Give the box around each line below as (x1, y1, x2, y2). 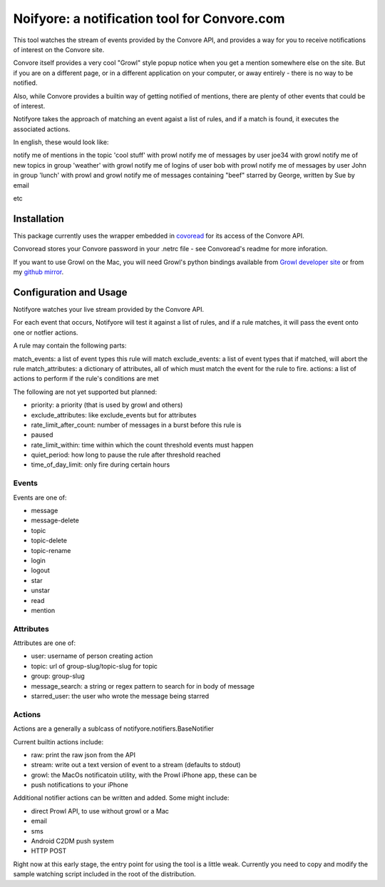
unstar (31, 586, 50, 595)
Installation (13, 213, 64, 225)
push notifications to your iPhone (31, 781, 128, 789)
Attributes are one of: (13, 639, 76, 647)
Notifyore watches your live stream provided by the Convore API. (13, 305, 205, 313)
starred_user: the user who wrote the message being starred (31, 692, 210, 700)
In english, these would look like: (13, 138, 109, 146)
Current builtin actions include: (13, 737, 103, 746)
